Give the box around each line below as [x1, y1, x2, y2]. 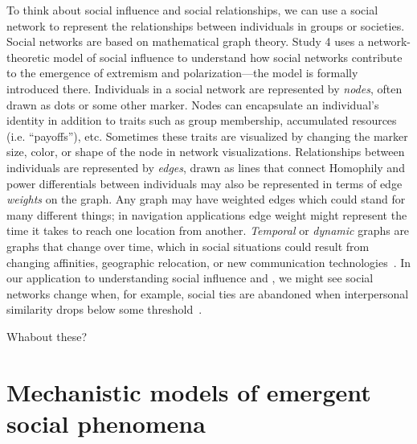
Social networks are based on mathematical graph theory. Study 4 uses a [6, 33, 364, 50]
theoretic [6, 48, 50, 65]
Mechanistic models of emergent [6, 375, 371, 408]
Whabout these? [6, 327, 88, 344]
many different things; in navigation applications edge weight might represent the [6, 206, 407, 223]
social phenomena [6, 406, 206, 439]
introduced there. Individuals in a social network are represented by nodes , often [6, 80, 403, 97]
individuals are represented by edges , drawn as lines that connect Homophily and [6, 158, 405, 175]
